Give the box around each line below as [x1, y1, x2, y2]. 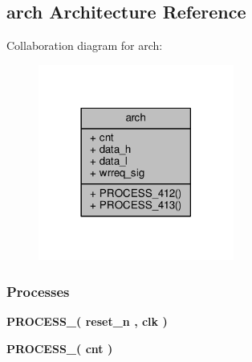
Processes [6, 281, 70, 301]
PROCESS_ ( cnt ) [6, 339, 113, 356]
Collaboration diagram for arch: [6, 37, 163, 54]
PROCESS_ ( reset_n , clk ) [6, 313, 168, 330]
